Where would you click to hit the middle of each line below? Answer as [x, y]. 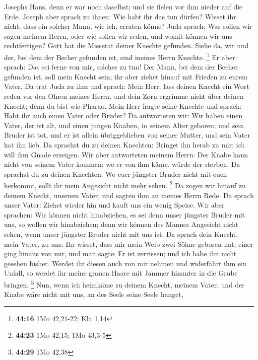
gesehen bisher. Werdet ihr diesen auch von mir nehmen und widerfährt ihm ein [125, 263]
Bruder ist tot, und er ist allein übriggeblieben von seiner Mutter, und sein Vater [127, 135]
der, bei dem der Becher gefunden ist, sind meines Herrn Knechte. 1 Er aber [120, 56]
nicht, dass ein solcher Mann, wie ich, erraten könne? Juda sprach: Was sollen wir [128, 26]
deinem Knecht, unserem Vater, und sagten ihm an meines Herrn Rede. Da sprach [129, 195]
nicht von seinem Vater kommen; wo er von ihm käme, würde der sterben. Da [122, 164]
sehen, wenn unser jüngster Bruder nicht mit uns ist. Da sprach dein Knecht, [121, 234]
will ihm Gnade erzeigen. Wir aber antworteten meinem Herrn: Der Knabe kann [126, 154]
